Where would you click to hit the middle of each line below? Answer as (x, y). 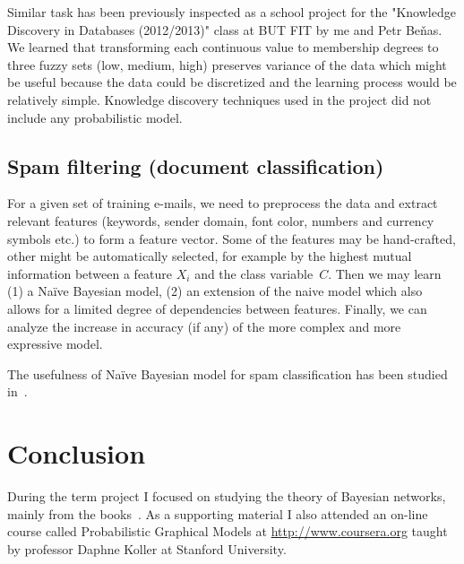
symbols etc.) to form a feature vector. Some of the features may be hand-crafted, (232, 238)
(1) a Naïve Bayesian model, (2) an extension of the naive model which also (215, 291)
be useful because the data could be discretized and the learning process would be (232, 82)
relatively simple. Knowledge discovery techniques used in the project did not (219, 99)
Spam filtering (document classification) (196, 165)
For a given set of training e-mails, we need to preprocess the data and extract (223, 203)
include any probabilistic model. (95, 117)
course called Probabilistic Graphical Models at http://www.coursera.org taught (228, 531)
